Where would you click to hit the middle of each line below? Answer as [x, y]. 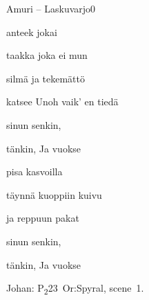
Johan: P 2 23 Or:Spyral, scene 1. [75, 289]
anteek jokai [32, 32]
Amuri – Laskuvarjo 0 [51, 8]
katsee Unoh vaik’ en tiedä [62, 102]
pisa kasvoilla [34, 171]
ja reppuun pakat [43, 218]
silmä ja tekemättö [46, 78]
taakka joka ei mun [47, 55]
